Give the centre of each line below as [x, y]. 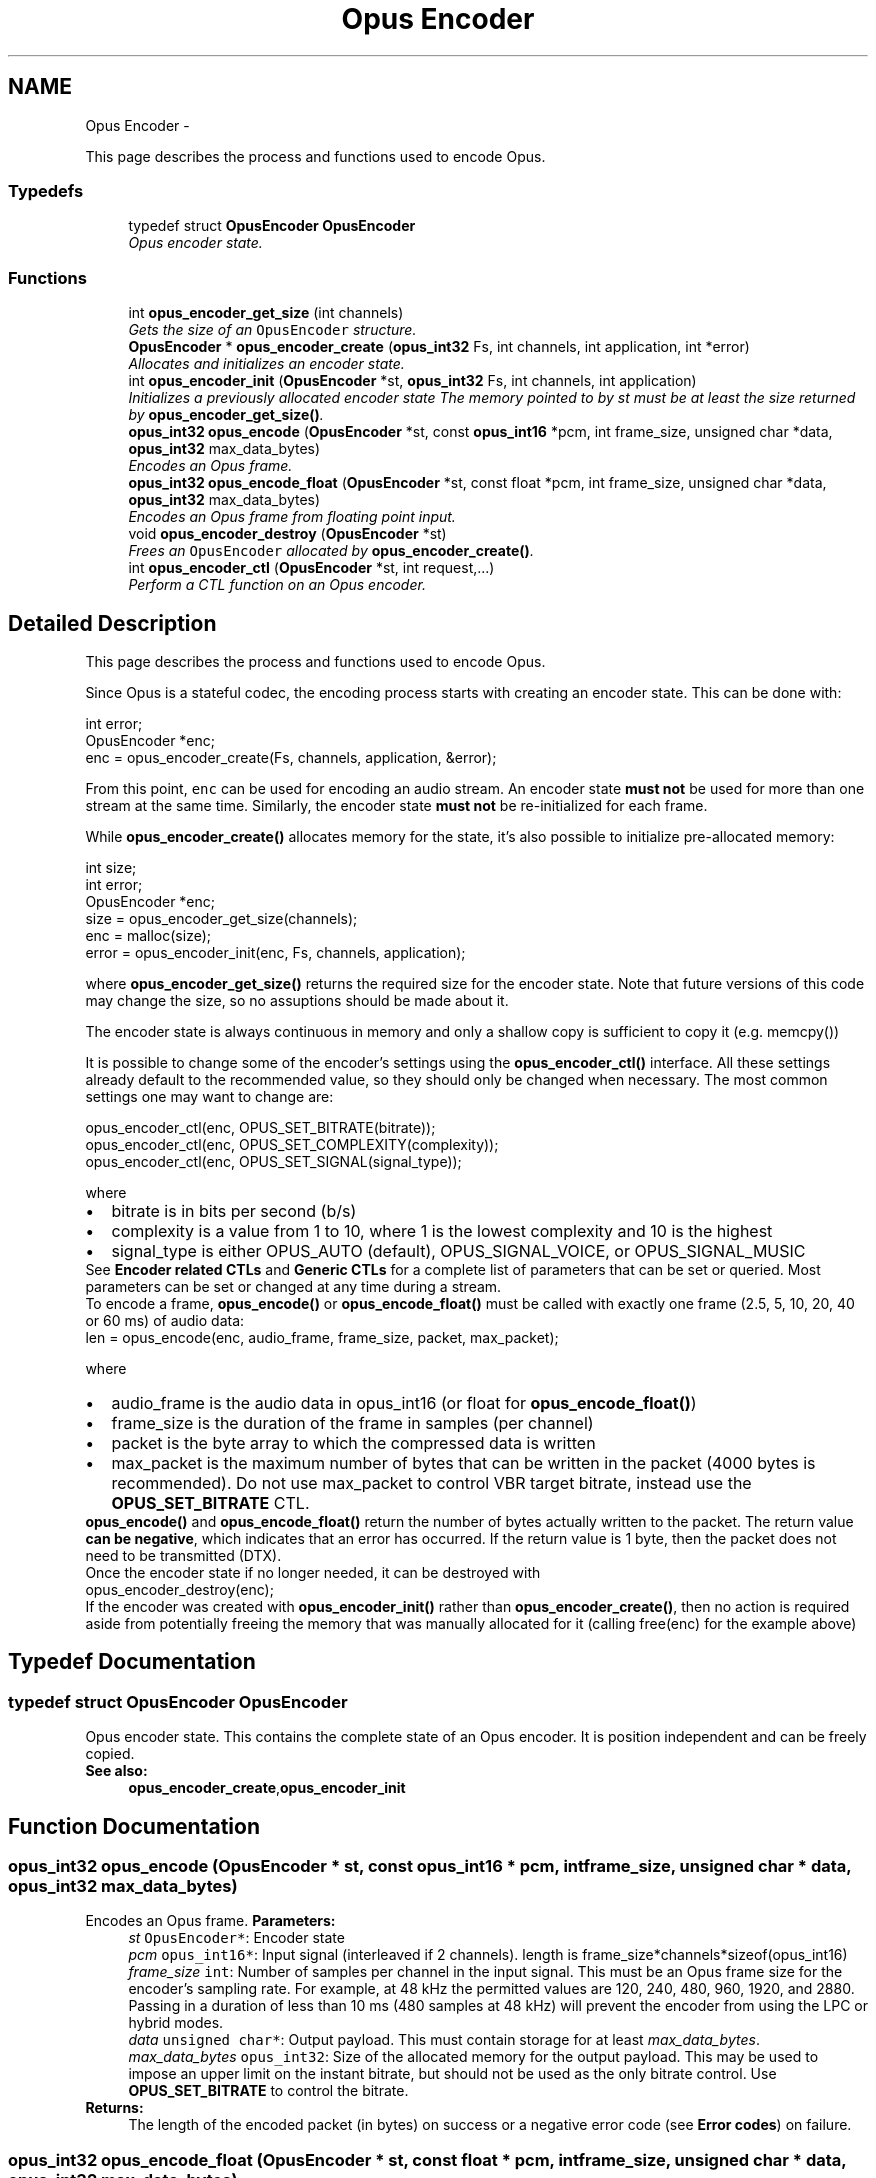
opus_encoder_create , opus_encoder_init [267, 1788]
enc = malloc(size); [148, 935]
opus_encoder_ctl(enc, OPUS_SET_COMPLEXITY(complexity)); [292, 1144]
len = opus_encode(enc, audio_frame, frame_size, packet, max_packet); [322, 1337]
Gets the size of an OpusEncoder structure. [272, 330]
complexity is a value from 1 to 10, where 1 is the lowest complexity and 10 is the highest [442, 1230]
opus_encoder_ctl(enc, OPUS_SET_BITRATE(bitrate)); [260, 1127]
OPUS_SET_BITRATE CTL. [210, 1502]
